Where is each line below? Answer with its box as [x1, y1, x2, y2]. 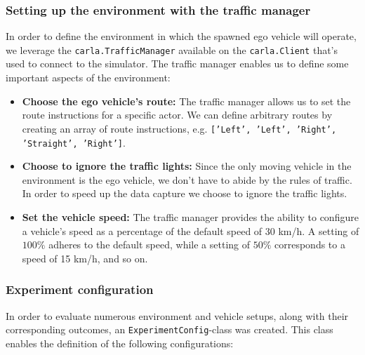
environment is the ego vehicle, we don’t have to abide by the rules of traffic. [22, 172, 352, 187]
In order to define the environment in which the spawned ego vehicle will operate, [6, 29, 357, 43]
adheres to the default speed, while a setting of [48, 237, 251, 252]
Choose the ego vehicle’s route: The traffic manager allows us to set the [22, 93, 351, 108]
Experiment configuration [6, 281, 154, 298]
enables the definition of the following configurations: [6, 335, 234, 350]
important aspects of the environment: [6, 70, 171, 85]
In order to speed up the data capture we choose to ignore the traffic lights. [22, 186, 347, 201]
